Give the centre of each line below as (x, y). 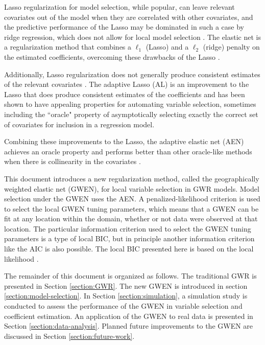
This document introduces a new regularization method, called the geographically (132, 178)
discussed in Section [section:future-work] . (69, 336)
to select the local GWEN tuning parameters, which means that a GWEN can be (131, 208)
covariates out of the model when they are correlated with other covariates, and (129, 17)
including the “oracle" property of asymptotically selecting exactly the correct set (131, 114)
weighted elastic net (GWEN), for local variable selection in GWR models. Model (132, 188)
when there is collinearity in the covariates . (73, 161)
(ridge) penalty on (231, 47)
